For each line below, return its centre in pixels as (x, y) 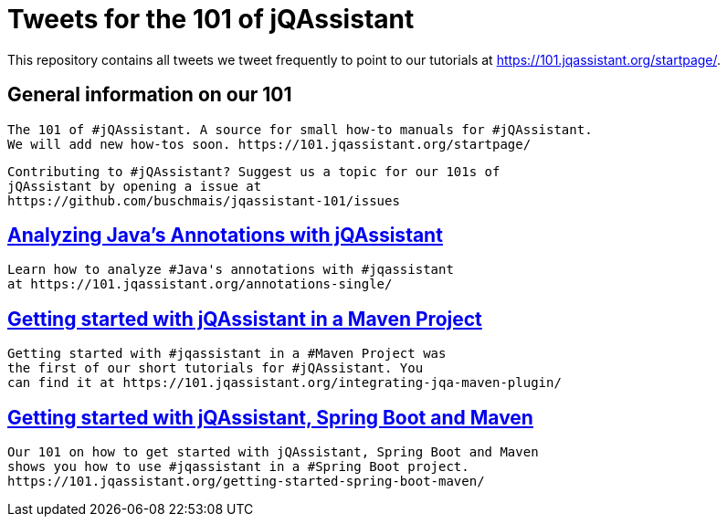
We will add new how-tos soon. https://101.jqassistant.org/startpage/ (269, 144)
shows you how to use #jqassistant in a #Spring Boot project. (238, 467)
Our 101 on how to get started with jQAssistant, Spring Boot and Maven (273, 452)
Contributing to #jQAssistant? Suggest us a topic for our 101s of (254, 171)
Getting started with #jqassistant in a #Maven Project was (227, 354)
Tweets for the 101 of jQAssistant (211, 19)
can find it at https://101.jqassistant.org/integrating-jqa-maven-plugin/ (284, 383)
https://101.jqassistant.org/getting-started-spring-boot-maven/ (246, 482)
